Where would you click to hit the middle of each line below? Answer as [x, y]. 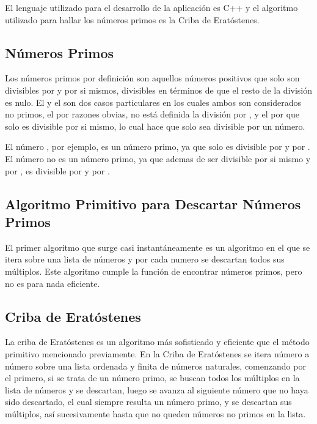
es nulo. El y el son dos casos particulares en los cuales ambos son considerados [153, 102]
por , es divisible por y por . [57, 170]
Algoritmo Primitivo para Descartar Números [153, 203]
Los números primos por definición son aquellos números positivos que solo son [152, 78]
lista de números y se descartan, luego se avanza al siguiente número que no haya [157, 389]
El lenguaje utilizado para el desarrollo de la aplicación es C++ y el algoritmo [151, 7]
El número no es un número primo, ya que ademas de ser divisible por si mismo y [158, 158]
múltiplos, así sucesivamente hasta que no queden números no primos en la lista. [155, 413]
